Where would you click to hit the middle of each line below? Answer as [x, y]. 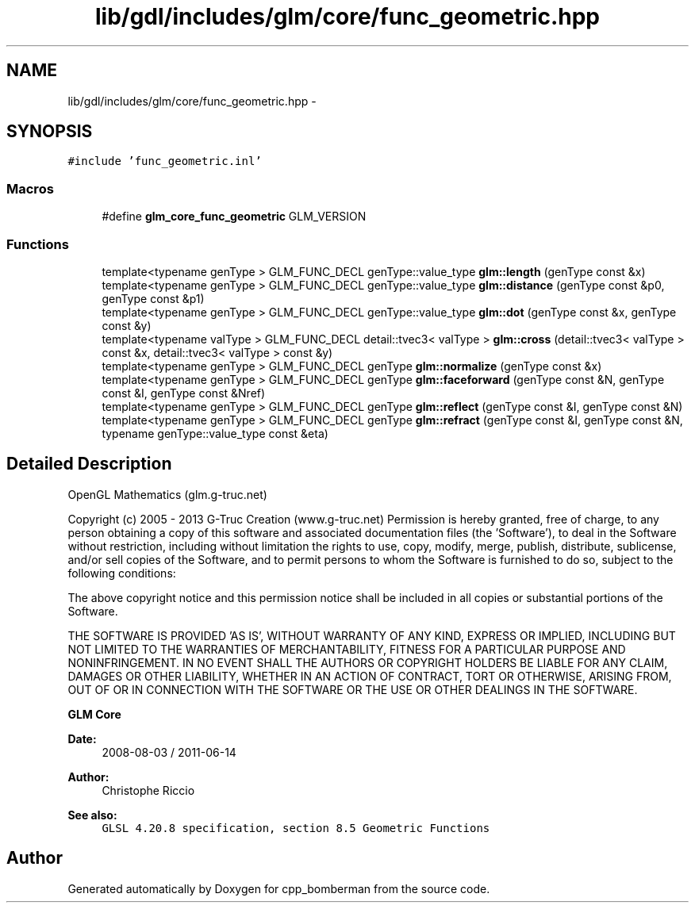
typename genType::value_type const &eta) [215, 433]
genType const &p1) [153, 298]
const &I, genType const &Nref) [184, 393]
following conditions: [122, 573]
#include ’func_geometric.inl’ [165, 161]
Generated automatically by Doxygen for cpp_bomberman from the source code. [279, 888]
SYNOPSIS [50, 132]
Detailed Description [89, 464]
